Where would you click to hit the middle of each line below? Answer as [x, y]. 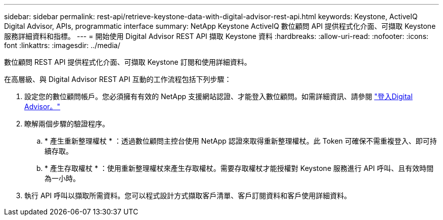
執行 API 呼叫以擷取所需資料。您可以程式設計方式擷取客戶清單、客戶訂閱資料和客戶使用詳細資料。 [188, 195]
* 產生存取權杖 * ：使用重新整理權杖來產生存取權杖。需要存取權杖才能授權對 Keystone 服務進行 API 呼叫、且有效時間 [239, 168]
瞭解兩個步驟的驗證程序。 [67, 124]
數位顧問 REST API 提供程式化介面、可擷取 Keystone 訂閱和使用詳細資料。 [128, 62]
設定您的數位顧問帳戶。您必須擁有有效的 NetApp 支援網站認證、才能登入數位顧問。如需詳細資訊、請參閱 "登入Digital [218, 96]
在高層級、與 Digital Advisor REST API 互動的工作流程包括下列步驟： [118, 79]
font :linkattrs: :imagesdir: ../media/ [62, 45]
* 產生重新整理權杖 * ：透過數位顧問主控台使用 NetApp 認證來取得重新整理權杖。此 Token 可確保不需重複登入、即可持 [241, 141]
